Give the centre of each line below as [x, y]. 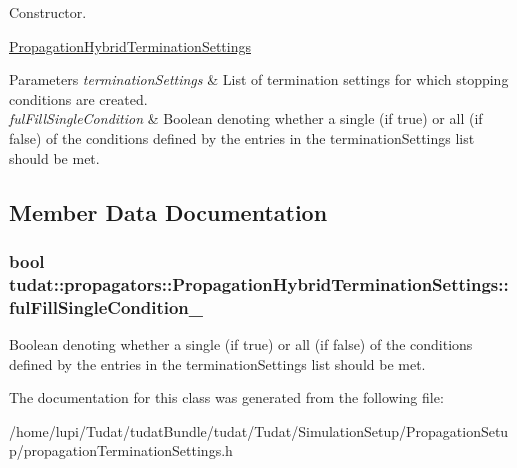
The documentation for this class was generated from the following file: [226, 397]
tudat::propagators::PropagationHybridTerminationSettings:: [259, 283]
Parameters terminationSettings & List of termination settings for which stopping [259, 79]
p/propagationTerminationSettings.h [121, 450]
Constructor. [48, 12]
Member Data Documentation [168, 211]
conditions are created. [78, 98]
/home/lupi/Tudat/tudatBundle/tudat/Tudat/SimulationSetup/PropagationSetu [259, 430]
